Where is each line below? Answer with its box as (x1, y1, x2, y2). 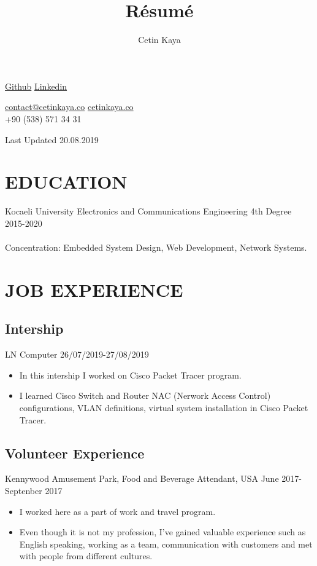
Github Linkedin (5, 79, 67, 92)
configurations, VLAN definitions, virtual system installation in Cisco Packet (19, 401, 308, 414)
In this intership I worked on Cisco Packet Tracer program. (19, 368, 242, 381)
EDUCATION (5, 169, 128, 194)
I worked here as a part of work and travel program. (19, 505, 216, 517)
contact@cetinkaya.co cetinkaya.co (5, 100, 134, 113)
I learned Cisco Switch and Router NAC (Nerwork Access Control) (19, 389, 271, 402)
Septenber (5, 484, 42, 497)
